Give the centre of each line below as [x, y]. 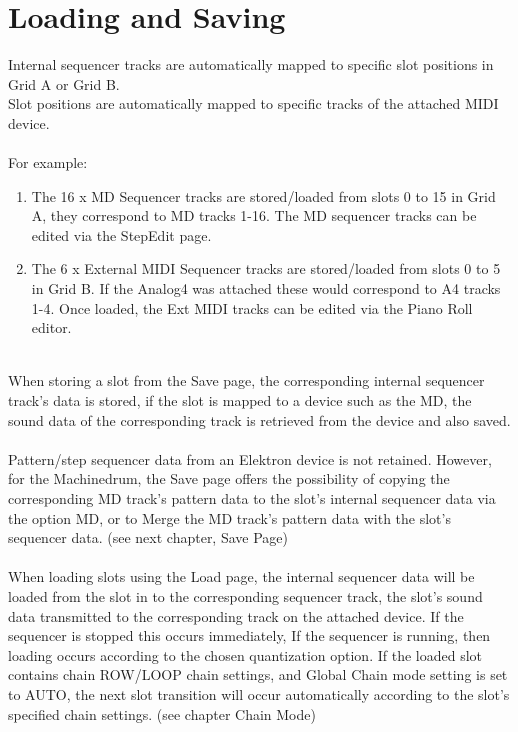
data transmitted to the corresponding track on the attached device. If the [236, 615]
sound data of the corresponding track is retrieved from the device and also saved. [259, 419]
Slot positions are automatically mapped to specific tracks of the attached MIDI [253, 103]
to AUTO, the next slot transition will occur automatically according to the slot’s [259, 693]
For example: [48, 162]
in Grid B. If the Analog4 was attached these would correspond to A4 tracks [266, 288]
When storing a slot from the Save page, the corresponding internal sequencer [246, 380]
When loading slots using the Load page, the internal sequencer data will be [241, 576]
